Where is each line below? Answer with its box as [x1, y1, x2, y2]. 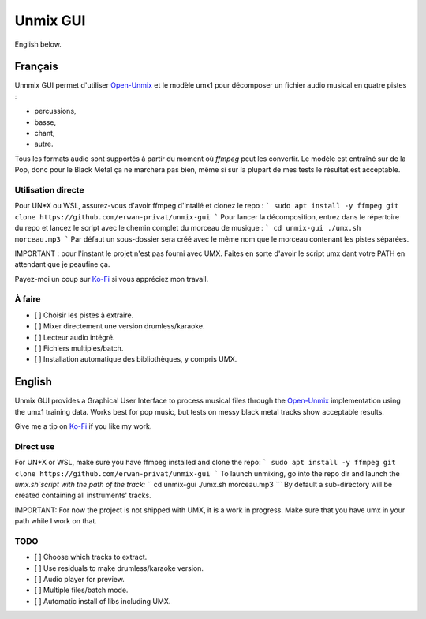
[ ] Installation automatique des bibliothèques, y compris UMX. [34, 355, 237, 364]
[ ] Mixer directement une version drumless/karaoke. [34, 321, 205, 331]
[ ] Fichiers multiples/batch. [34, 343, 124, 353]
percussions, [34, 107, 77, 116]
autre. [34, 139, 54, 149]
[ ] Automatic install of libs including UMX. [34, 596, 171, 606]
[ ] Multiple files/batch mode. [34, 585, 129, 595]
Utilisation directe [14, 184, 84, 195]
